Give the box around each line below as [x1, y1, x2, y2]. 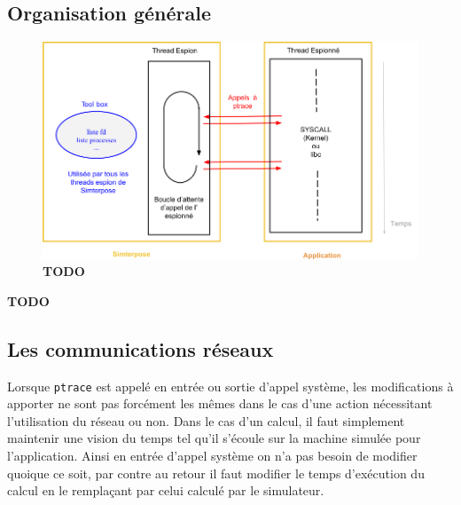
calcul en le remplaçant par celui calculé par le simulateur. [7, 481, 324, 500]
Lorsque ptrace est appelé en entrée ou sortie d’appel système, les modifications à [7, 376, 454, 395]
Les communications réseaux [7, 335, 274, 362]
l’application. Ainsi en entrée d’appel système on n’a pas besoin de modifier [7, 446, 418, 465]
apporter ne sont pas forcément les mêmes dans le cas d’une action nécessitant [7, 394, 433, 413]
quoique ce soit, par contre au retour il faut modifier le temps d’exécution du [7, 463, 425, 482]
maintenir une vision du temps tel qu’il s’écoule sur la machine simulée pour [7, 429, 421, 447]
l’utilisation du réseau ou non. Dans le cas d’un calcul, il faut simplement [7, 411, 405, 430]
